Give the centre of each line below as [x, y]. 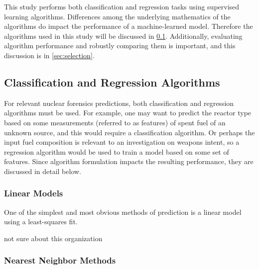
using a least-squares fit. [41, 222]
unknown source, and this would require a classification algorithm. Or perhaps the [129, 132]
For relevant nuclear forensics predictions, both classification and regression [119, 103]
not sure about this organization [53, 238]
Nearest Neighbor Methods [60, 260]
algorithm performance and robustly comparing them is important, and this [120, 45]
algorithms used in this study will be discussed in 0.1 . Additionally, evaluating [123, 36]
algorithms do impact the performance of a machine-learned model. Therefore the [129, 26]
